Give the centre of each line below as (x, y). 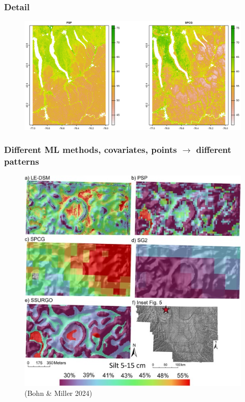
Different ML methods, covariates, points (91, 150)
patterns (22, 161)
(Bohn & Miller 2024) (58, 393)
